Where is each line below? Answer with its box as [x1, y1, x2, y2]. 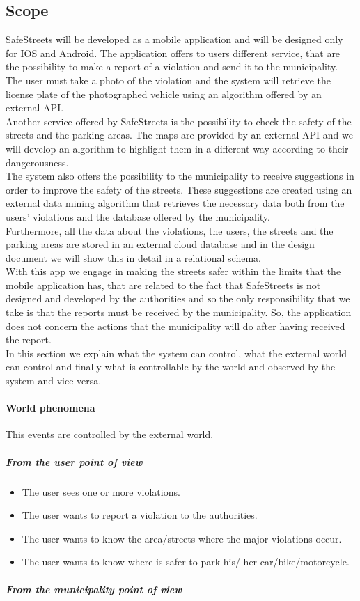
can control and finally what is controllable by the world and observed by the [6, 359, 336, 374]
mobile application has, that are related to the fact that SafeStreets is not [6, 277, 321, 292]
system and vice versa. [6, 373, 102, 388]
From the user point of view [6, 454, 143, 469]
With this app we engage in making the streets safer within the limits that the [6, 264, 341, 279]
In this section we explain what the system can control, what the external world [6, 345, 347, 360]
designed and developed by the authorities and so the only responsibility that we [6, 291, 350, 306]
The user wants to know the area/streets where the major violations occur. [22, 531, 342, 545]
